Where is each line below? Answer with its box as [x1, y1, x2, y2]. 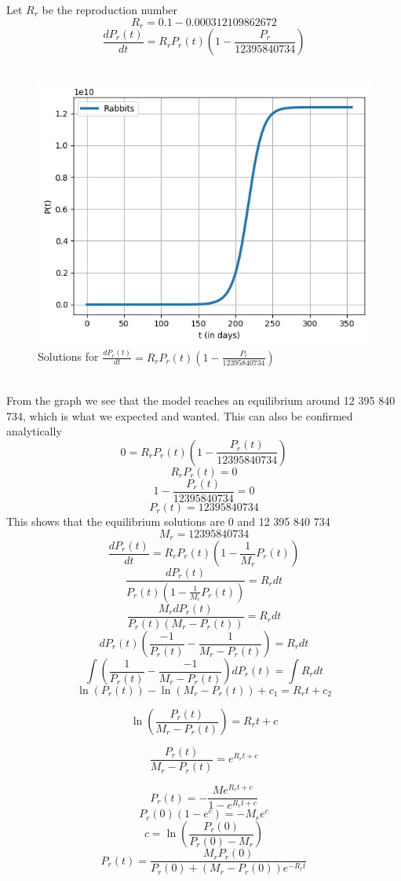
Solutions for [38, 348, 99, 365]
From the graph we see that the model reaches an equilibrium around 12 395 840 [6, 392, 396, 409]
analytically [6, 423, 62, 439]
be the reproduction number [42, 2, 178, 17]
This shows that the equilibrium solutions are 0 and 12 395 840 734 [6, 512, 330, 529]
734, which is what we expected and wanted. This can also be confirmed [6, 407, 353, 424]
